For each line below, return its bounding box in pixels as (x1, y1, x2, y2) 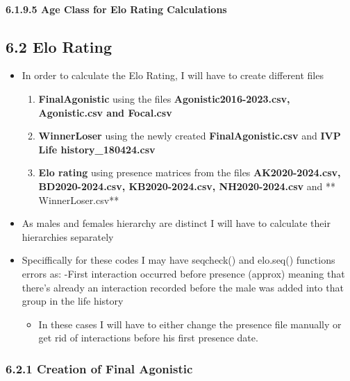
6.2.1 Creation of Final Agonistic (6, 359, 193, 377)
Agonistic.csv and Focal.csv (38, 105, 172, 119)
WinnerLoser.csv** (38, 192, 119, 207)
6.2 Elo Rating (6, 35, 112, 57)
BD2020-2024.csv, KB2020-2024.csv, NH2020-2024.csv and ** (38, 178, 335, 193)
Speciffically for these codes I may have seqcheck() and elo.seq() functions (22, 253, 335, 267)
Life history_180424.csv (38, 142, 156, 156)
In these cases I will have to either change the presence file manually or (38, 316, 342, 331)
